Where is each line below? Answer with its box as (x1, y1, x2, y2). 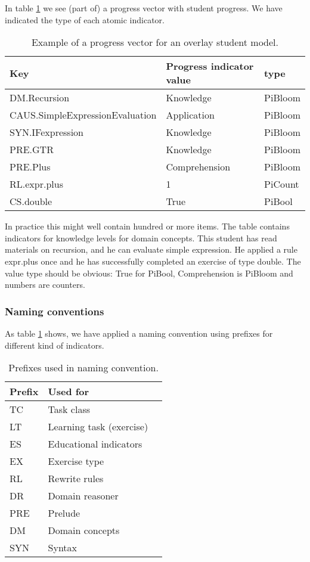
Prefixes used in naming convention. (8, 361, 159, 375)
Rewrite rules (48, 471, 104, 486)
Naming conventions (5, 303, 104, 318)
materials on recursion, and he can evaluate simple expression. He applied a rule (5, 243, 297, 256)
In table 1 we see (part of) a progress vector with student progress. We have (5, 2, 283, 14)
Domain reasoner (48, 489, 119, 503)
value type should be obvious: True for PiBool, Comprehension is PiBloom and (5, 266, 293, 279)
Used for (48, 384, 89, 399)
